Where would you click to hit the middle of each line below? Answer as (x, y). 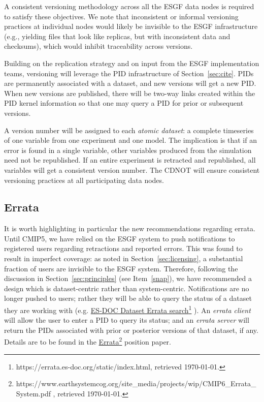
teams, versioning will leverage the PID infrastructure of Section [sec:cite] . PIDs (129, 73)
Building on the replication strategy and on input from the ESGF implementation (132, 63)
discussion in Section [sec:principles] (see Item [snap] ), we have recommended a (128, 278)
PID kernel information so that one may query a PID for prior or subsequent (124, 103)
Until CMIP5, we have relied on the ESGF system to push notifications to (120, 238)
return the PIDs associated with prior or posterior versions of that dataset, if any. (131, 330)
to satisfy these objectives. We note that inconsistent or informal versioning (121, 16)
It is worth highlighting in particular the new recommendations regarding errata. (130, 228)
